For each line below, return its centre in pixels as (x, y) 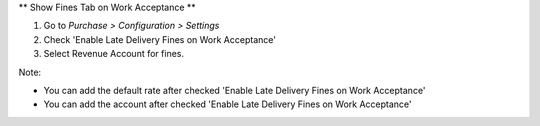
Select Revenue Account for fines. (114, 54)
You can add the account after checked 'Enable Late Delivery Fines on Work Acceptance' (227, 104)
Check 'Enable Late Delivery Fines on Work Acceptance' (160, 39)
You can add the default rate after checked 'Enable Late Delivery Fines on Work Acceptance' (234, 90)
